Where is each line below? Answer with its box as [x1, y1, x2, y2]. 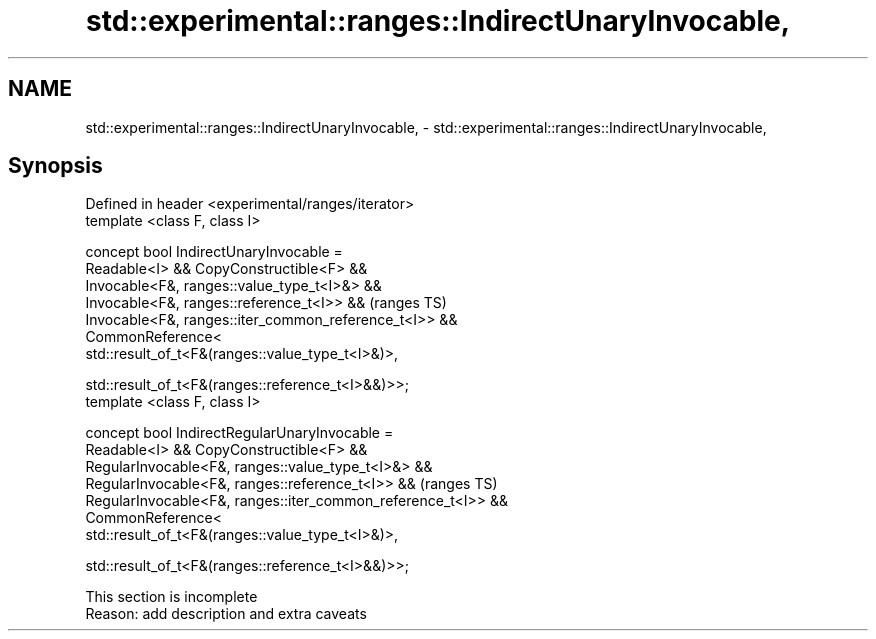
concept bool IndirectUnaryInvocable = [85, 243, 343, 261]
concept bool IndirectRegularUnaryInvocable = [85, 424, 394, 442]
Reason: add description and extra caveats [85, 605, 367, 623]
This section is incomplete [85, 588, 258, 606]
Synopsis [8, 153, 103, 179]
